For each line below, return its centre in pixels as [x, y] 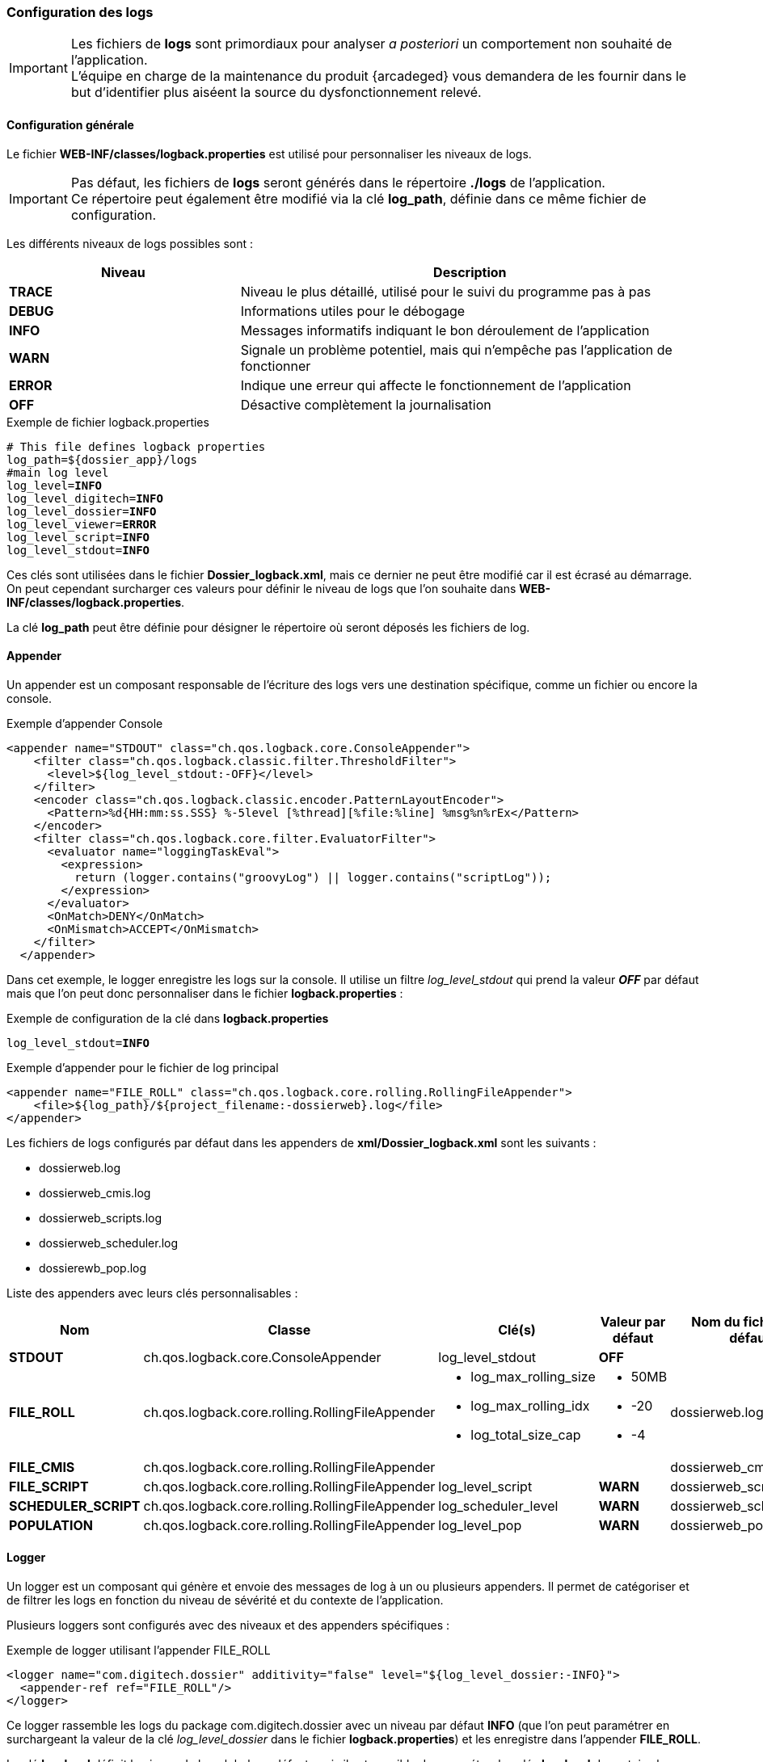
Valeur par [633, 1321]
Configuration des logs [80, 12]
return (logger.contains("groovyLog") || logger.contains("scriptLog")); [313, 877]
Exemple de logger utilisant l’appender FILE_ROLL [139, 1651]
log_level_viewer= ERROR [82, 524]
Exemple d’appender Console [85, 723]
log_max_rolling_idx [530, 1405]
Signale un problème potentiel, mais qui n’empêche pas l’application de [456, 349]
